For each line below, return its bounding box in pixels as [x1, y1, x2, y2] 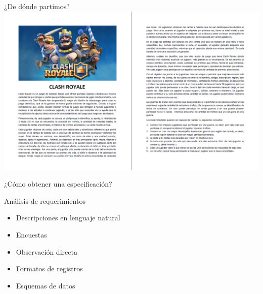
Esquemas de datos [16, 280, 75, 290]
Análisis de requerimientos [4, 195, 85, 206]
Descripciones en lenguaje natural [16, 212, 120, 223]
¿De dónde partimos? [4, 1, 70, 11]
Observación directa [16, 246, 77, 257]
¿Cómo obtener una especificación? [4, 179, 112, 189]
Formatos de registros [16, 263, 83, 274]
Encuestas [16, 229, 47, 240]
